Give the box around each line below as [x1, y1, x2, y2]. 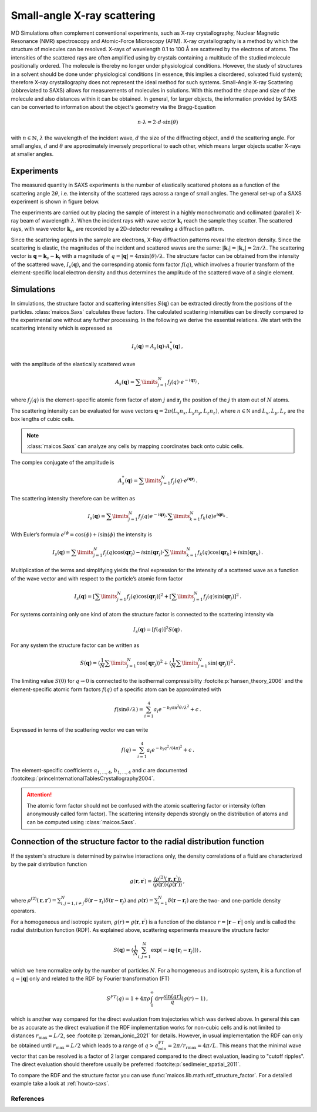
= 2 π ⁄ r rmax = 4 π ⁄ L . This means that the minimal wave [167, 1042, 302, 1050]
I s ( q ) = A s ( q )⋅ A [131, 343, 170, 351]
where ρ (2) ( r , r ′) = [11, 896, 57, 904]
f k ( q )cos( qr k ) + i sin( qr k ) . [197, 549, 264, 557]
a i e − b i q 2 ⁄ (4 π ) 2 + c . [146, 745, 195, 755]
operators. [11, 907, 36, 915]
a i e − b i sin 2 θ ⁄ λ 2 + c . [153, 704, 202, 714]
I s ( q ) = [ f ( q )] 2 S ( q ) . [133, 625, 183, 635]
